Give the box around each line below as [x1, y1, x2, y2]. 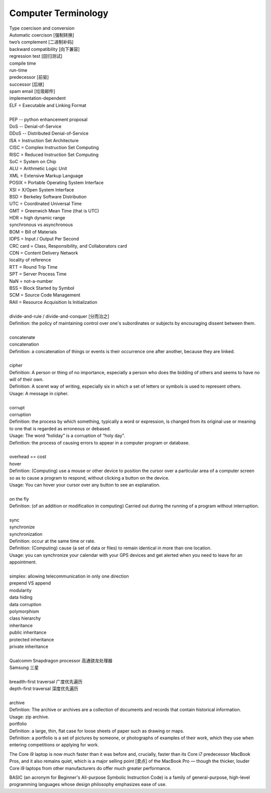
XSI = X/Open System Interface [9, 186, 74, 193]
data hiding [9, 594, 33, 600]
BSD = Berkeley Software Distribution [9, 193, 87, 199]
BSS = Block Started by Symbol [9, 285, 75, 291]
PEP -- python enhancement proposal [9, 116, 88, 123]
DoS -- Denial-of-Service [9, 124, 62, 130]
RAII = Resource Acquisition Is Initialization [9, 299, 98, 305]
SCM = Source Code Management [9, 292, 80, 298]
